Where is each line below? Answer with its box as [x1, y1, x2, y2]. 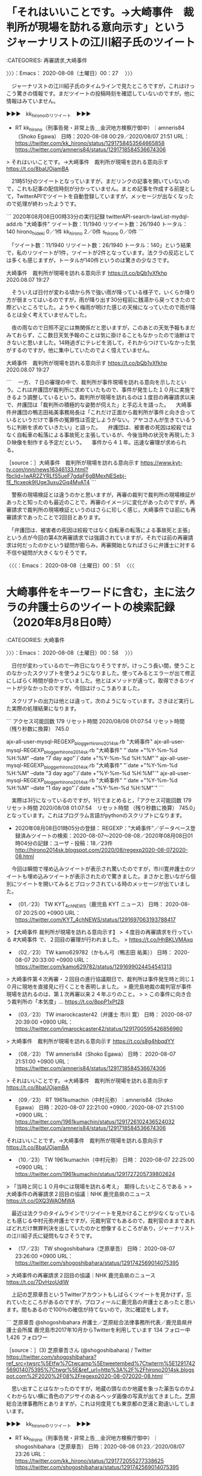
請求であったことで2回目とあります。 [11, 514, 104, 521]
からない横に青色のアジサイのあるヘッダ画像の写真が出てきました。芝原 [16, 1392, 196, 1400]
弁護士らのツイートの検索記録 [27, 600, 176, 614]
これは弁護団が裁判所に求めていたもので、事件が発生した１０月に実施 [16, 386, 191, 393]
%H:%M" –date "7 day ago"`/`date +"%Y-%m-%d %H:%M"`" [6, 754, 159, 762]
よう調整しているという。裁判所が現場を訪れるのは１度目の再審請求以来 [16, 394, 195, 401]
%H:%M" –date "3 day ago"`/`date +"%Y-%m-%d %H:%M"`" [6, 769, 159, 777]
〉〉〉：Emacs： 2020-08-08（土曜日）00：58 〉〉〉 [6, 649, 136, 656]
